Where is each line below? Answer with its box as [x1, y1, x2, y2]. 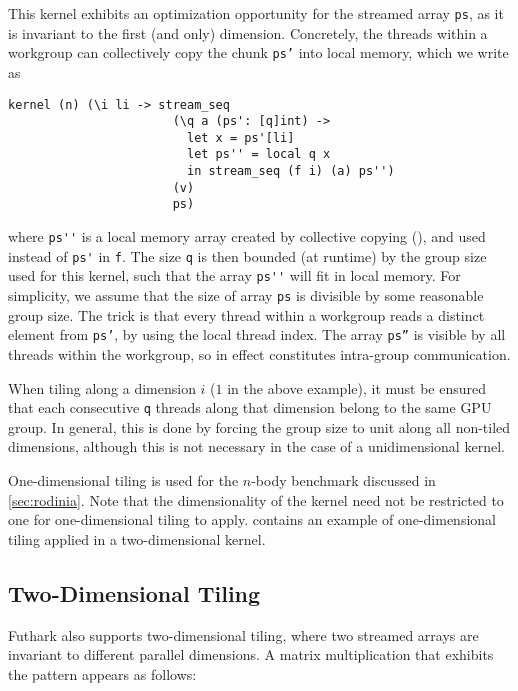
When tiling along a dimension [8, 377, 196, 398]
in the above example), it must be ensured [227, 377, 487, 398]
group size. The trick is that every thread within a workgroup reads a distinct [8, 304, 485, 325]
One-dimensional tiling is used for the [8, 470, 239, 490]
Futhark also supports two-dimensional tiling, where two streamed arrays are [8, 624, 479, 645]
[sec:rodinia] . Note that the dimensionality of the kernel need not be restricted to [8, 489, 504, 510]
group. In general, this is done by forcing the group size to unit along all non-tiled [8, 416, 511, 437]
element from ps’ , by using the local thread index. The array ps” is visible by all [8, 324, 506, 345]
